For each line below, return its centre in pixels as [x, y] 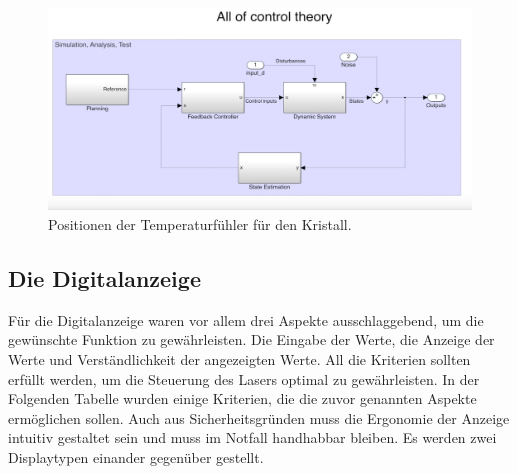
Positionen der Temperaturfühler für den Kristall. [200, 224]
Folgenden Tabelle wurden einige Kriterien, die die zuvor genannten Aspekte [242, 398]
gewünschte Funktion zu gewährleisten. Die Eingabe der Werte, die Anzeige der [251, 339]
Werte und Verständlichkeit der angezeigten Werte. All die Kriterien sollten [239, 359]
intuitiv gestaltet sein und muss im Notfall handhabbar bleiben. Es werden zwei [252, 437]
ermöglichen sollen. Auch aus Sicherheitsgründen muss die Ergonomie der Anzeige [259, 417]
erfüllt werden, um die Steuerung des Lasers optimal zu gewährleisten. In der [244, 378]
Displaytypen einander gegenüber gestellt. [136, 457]
